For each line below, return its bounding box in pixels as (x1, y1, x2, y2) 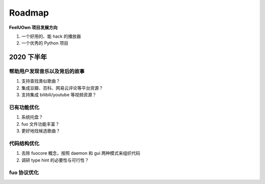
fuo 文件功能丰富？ (21, 121, 60, 127)
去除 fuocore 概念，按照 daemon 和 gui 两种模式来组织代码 (21, 150, 140, 156)
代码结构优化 (9, 140, 40, 147)
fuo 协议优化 (9, 169, 39, 176)
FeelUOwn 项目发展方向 (9, 24, 58, 30)
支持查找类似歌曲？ (21, 78, 60, 84)
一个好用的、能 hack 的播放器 (21, 33, 81, 39)
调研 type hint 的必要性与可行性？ (21, 157, 89, 163)
